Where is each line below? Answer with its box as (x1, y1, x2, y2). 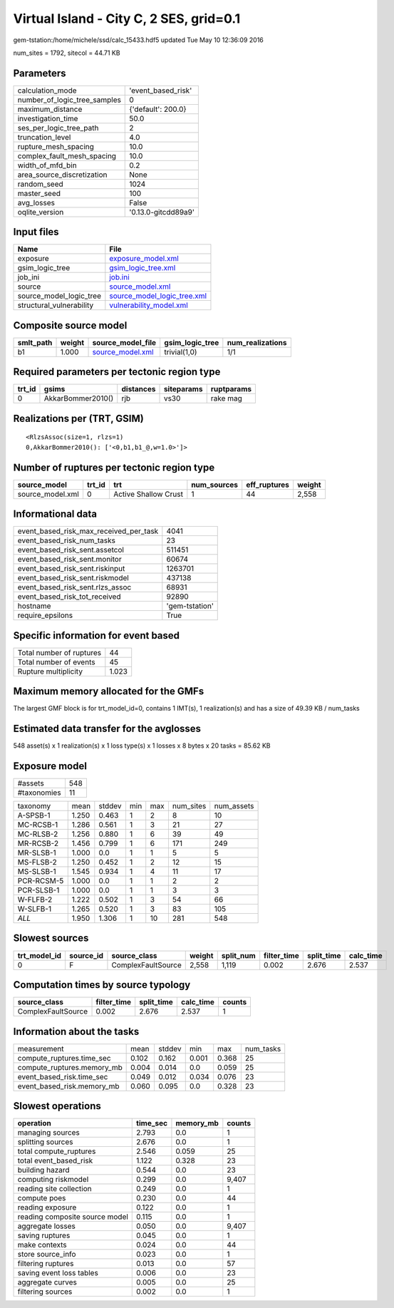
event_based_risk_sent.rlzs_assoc (17, 582, 132, 592)
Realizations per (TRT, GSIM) (13, 412, 144, 424)
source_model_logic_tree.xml (109, 291, 207, 301)
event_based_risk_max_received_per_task (17, 526, 159, 536)
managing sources (17, 1128, 80, 1138)
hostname (17, 601, 51, 611)
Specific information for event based (13, 629, 180, 642)
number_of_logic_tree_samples (17, 95, 121, 105)
